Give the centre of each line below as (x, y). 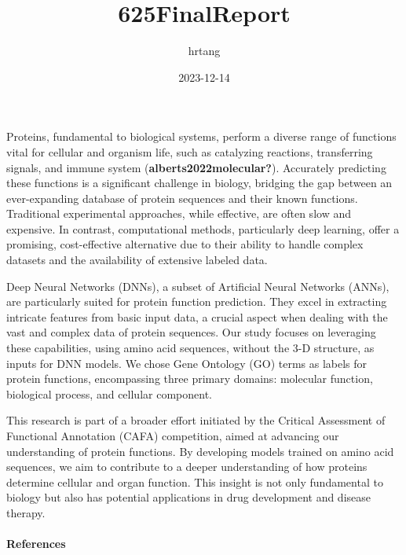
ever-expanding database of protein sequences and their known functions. (182, 198)
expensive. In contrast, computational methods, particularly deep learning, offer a (203, 228)
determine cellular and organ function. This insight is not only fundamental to (195, 481)
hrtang (204, 51)
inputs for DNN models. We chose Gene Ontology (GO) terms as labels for (187, 363)
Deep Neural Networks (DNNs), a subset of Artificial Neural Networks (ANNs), (198, 286)
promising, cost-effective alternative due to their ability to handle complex (185, 244)
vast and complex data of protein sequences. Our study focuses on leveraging (191, 332)
